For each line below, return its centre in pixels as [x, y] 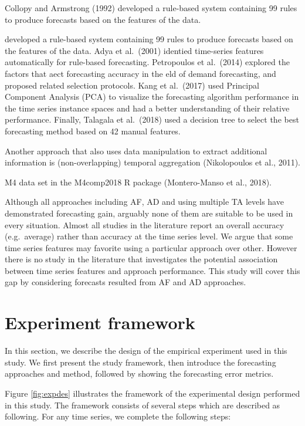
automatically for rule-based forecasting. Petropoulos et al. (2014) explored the [147, 62]
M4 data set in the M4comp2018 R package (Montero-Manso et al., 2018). [138, 182]
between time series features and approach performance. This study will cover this [152, 270]
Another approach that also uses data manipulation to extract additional [136, 151]
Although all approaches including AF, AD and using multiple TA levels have [144, 202]
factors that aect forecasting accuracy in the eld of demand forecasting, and [140, 73]
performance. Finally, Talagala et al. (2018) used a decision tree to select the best [152, 119]
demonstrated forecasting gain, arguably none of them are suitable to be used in [149, 213]
